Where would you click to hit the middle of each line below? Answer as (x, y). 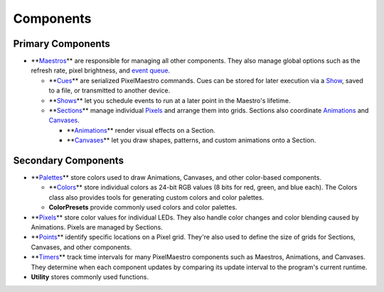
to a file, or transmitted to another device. (110, 91)
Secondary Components (69, 161)
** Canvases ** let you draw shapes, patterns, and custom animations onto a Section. (191, 140)
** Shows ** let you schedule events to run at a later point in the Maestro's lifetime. (170, 100)
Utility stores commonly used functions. (90, 277)
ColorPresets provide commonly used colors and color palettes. (143, 207)
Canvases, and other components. (81, 247)
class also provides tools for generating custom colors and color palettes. (156, 197)
